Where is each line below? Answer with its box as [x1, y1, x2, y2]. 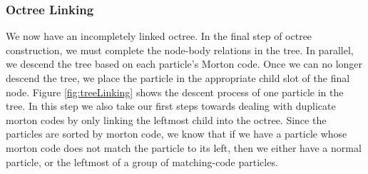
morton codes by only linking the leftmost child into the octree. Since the [6, 112, 327, 127]
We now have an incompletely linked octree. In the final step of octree [6, 29, 312, 43]
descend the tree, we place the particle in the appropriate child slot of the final [6, 71, 350, 85]
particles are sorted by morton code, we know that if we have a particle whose [6, 126, 347, 141]
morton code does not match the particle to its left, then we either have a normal [6, 140, 362, 155]
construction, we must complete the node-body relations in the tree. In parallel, [6, 42, 354, 57]
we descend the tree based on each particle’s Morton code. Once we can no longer [6, 56, 363, 71]
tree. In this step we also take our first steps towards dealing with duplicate [6, 98, 336, 113]
